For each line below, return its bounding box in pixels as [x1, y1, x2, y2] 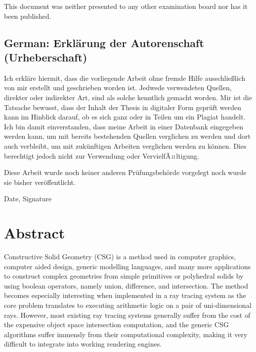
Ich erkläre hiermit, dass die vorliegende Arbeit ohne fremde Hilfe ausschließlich [4, 72, 246, 83]
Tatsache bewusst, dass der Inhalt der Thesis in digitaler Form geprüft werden [4, 102, 242, 112]
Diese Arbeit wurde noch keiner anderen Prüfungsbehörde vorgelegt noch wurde [4, 167, 247, 177]
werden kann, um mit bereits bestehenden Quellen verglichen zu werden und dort [4, 131, 251, 141]
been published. [4, 10, 51, 21]
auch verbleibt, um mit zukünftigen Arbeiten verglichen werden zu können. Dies [4, 140, 247, 151]
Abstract [4, 223, 65, 243]
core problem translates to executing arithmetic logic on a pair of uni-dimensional [4, 300, 252, 310]
